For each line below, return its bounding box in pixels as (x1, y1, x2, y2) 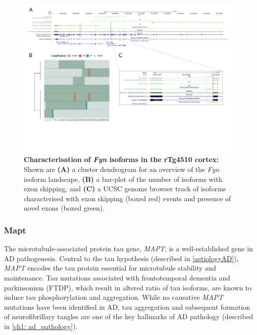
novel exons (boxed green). (24, 203, 105, 213)
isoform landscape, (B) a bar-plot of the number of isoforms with (24, 173, 222, 184)
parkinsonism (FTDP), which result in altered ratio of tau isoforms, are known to (4, 282, 252, 292)
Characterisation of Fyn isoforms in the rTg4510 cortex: (24, 154, 219, 165)
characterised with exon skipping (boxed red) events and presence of (24, 193, 231, 203)
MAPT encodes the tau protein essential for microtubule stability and (4, 263, 216, 273)
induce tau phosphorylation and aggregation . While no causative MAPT (4, 292, 223, 302)
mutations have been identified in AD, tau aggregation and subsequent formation (4, 301, 251, 312)
